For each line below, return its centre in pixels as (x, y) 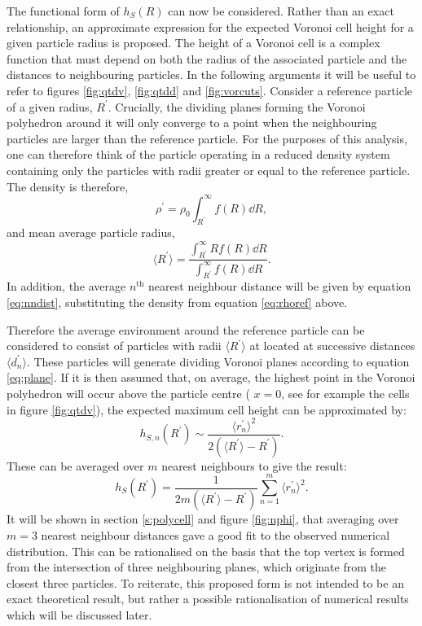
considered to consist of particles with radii (114, 346)
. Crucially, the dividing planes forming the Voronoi (237, 106)
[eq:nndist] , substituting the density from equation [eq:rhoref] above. (177, 302)
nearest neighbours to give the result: (254, 465)
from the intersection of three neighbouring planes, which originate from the (196, 567)
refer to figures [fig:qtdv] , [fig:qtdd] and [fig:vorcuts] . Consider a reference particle (210, 90)
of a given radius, (50, 106)
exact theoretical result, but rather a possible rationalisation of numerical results (208, 599)
